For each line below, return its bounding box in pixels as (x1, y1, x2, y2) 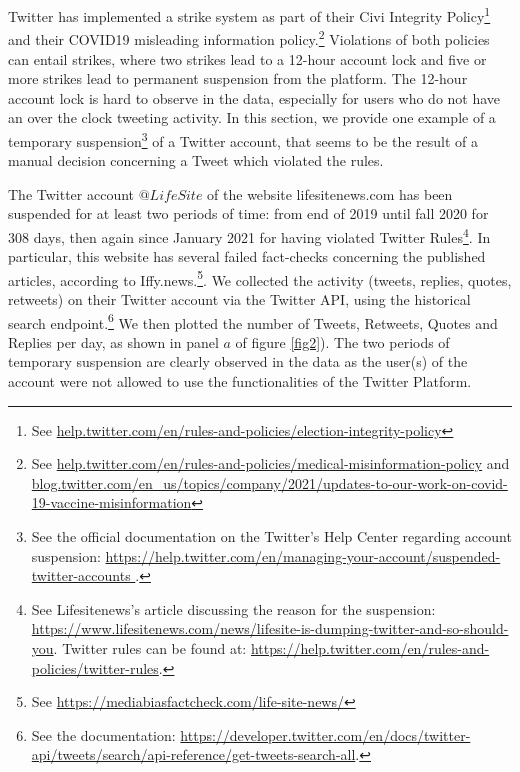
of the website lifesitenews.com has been (207, 183, 453, 204)
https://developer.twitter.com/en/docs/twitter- (180, 724, 471, 745)
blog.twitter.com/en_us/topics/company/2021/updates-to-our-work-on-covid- (31, 472, 508, 493)
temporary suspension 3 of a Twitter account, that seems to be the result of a (8, 127, 478, 151)
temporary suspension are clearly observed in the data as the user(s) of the (8, 351, 468, 372)
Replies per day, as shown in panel (8, 331, 219, 352)
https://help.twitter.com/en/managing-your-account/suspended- (105, 545, 501, 566)
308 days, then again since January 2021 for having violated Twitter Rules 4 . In (8, 223, 491, 247)
